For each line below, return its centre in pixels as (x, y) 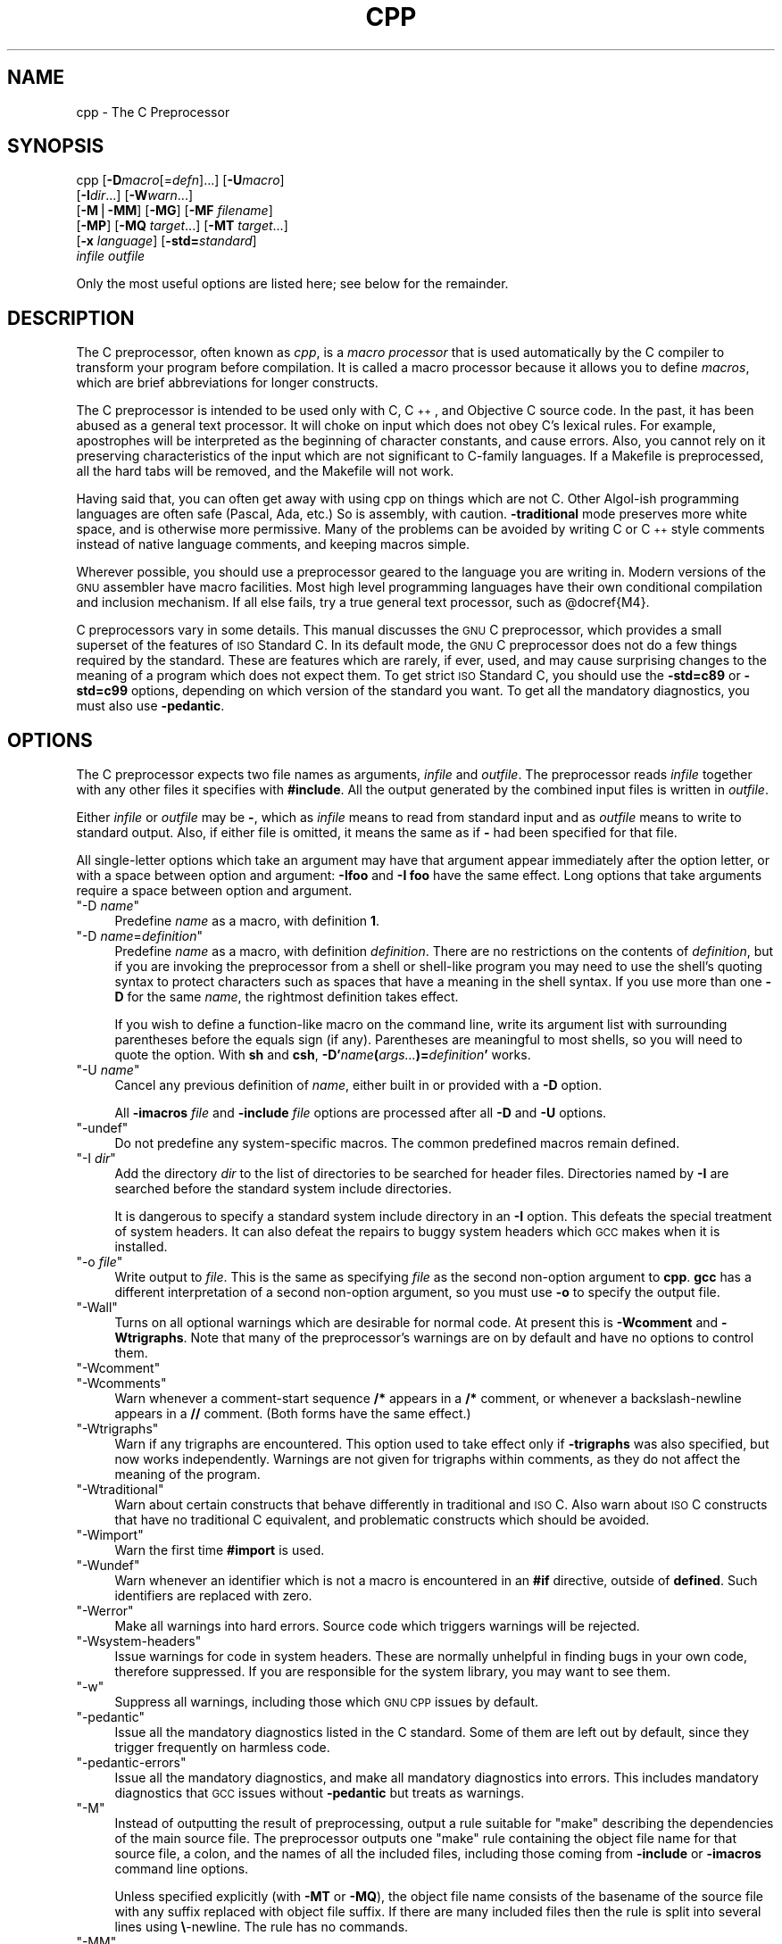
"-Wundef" (108, 1566)
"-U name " (108, 1070)
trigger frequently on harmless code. (222, 1748)
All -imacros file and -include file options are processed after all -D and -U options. (361, 1113)
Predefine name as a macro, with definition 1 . (247, 921)
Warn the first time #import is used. (220, 1550)
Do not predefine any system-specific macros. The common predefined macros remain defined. (397, 1143)
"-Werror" (105, 1611)
